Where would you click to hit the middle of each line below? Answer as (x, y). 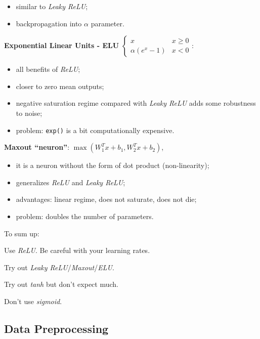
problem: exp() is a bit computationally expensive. (95, 130)
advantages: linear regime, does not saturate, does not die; (106, 199)
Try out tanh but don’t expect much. (61, 284)
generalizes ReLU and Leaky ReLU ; (71, 182)
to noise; (29, 113)
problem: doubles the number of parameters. (85, 216)
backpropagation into (49, 23)
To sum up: (22, 233)
